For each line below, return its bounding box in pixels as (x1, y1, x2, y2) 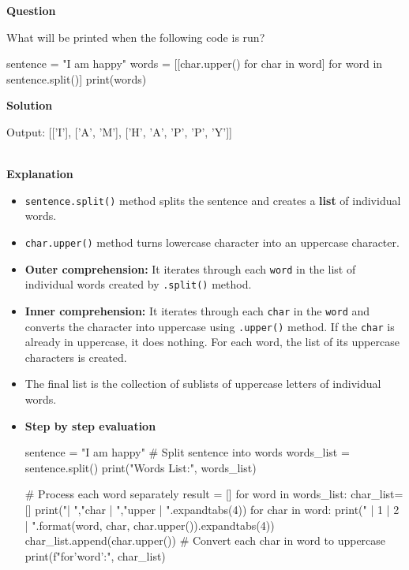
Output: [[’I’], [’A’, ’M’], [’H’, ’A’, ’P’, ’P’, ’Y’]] (6, 123, 232, 140)
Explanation (6, 166, 73, 182)
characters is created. (24, 348, 127, 365)
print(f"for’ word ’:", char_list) (24, 547, 166, 564)
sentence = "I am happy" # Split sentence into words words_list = (24, 444, 350, 460)
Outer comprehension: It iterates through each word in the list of (24, 260, 356, 277)
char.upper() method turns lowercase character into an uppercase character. (24, 234, 400, 250)
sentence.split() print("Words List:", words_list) (24, 459, 257, 475)
